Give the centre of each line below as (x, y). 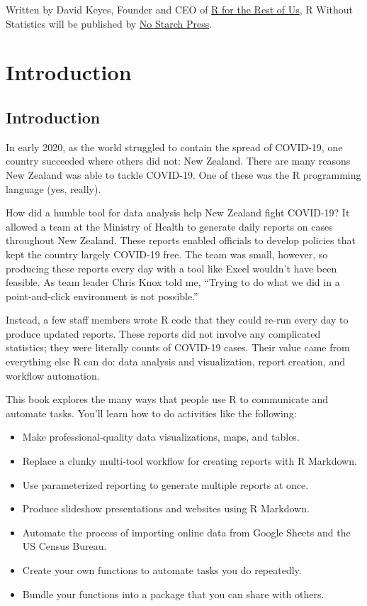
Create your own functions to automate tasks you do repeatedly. (162, 570)
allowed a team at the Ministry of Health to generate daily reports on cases (169, 226)
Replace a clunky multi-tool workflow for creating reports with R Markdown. (190, 461)
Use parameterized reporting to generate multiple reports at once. (165, 484)
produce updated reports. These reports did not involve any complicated (163, 333)
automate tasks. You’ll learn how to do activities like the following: (151, 413)
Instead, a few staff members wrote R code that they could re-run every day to (177, 320)
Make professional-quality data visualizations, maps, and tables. (161, 437)
